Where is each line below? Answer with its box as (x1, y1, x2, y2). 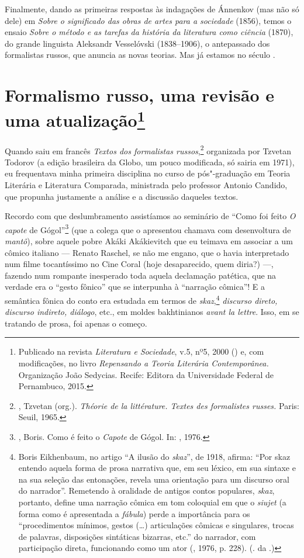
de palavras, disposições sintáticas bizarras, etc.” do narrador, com (18, 530, 256, 542)
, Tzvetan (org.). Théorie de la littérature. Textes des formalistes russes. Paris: (18, 399, 299, 411)
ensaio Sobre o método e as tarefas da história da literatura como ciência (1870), (5, 26, 293, 38)
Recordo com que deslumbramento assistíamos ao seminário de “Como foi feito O (5, 210, 296, 222)
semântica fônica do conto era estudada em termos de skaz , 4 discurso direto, (5, 293, 278, 306)
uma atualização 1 (5, 106, 146, 132)
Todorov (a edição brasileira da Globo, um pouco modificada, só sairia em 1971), (5, 155, 295, 168)
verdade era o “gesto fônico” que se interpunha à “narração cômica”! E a (5, 280, 265, 293)
